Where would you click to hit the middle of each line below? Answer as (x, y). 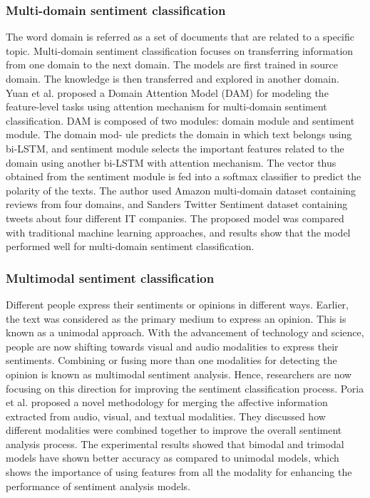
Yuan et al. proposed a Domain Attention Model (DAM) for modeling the (167, 92)
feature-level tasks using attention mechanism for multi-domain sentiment (166, 107)
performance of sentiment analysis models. (98, 486)
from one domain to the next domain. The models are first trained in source (172, 64)
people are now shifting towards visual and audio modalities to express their (172, 346)
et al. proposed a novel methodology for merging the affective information (167, 402)
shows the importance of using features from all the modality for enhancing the (179, 472)
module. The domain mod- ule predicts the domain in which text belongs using (179, 134)
